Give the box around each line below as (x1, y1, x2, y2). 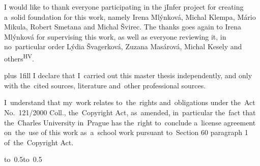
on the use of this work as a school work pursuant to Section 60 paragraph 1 (4, 127, 248, 138)
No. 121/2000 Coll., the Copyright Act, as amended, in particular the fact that (4, 107, 256, 117)
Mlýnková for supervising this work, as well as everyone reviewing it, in (4, 31, 226, 42)
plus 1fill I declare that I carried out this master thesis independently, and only (4, 70, 252, 81)
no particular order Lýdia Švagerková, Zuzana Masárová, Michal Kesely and (4, 41, 242, 52)
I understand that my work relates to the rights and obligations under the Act (4, 97, 255, 108)
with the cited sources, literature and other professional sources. (4, 80, 206, 90)
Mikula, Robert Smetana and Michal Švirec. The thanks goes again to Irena (4, 21, 241, 32)
